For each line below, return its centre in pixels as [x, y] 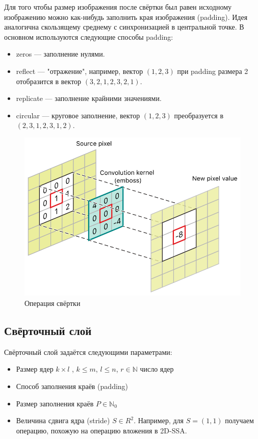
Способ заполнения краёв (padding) [72, 386]
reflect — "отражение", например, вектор [80, 71]
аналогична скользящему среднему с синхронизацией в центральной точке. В [124, 27]
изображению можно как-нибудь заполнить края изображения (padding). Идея [126, 17]
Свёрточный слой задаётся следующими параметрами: [88, 352]
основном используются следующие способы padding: [89, 36]
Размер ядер [35, 369]
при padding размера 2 [213, 71]
